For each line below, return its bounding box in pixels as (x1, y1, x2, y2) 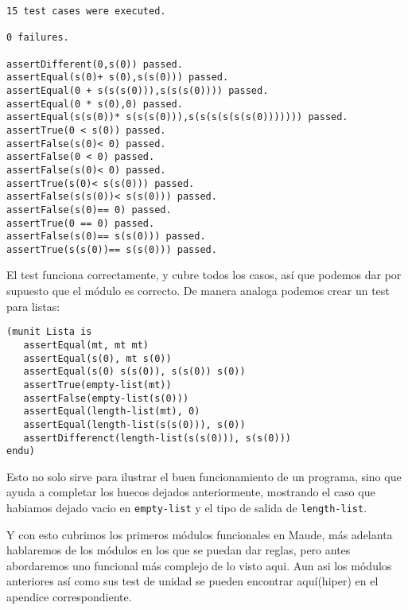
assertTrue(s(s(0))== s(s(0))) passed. (6, 243, 217, 255)
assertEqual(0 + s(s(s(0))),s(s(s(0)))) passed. (6, 84, 269, 96)
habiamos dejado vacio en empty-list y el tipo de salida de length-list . (6, 499, 367, 515)
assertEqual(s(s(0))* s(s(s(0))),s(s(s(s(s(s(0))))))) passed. (6, 111, 348, 123)
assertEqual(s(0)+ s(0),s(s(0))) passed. (6, 72, 229, 84)
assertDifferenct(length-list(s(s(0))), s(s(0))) (23, 432, 291, 444)
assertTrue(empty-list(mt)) (23, 379, 172, 390)
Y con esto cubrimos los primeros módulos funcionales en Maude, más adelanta (6, 526, 393, 542)
